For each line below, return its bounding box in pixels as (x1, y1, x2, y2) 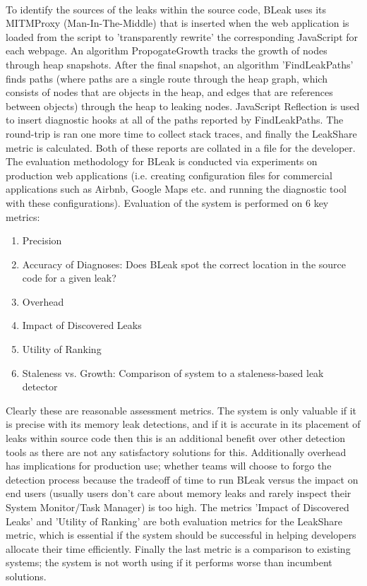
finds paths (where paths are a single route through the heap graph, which (6, 71, 327, 85)
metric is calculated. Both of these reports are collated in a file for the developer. (6, 140, 356, 155)
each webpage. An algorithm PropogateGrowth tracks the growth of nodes (6, 43, 327, 58)
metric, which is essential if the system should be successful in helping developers (6, 527, 356, 542)
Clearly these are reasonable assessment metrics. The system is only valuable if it (6, 402, 357, 417)
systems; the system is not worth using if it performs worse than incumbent (6, 555, 332, 570)
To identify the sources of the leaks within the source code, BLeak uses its (6, 1, 327, 16)
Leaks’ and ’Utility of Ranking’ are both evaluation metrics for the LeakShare (6, 513, 342, 528)
